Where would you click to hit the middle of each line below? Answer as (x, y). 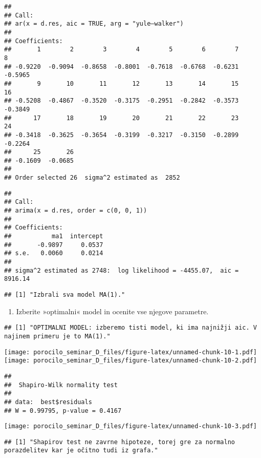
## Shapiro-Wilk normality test (61, 385)
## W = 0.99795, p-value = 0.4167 (63, 411)
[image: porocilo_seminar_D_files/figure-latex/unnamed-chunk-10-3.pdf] (130, 426)
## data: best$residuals (48, 402)
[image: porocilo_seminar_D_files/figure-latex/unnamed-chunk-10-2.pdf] (130, 361)
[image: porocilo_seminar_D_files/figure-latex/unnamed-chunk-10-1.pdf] (130, 352)
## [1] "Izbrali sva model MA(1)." (65, 295)
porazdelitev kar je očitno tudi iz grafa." (81, 451)
